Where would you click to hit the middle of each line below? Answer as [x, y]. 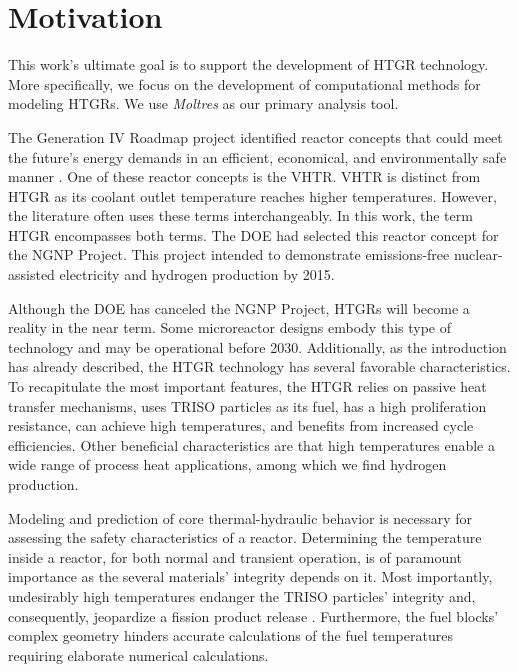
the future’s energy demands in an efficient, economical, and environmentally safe [257, 156]
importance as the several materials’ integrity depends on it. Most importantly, [250, 576]
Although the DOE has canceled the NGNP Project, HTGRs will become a [239, 307]
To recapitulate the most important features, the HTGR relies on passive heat [247, 386]
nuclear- [478, 254]
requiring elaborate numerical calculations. [138, 654]
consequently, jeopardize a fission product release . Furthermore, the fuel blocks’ [253, 615]
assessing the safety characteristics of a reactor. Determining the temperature [245, 537]
